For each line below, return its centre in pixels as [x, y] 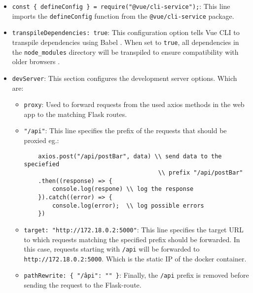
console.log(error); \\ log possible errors [128, 205]
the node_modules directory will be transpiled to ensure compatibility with [125, 52]
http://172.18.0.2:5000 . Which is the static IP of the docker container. [135, 258]
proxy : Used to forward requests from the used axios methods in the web [134, 104]
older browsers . [36, 61]
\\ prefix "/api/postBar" [200, 172]
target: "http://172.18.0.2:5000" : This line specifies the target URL [134, 229]
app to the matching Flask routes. [75, 114]
